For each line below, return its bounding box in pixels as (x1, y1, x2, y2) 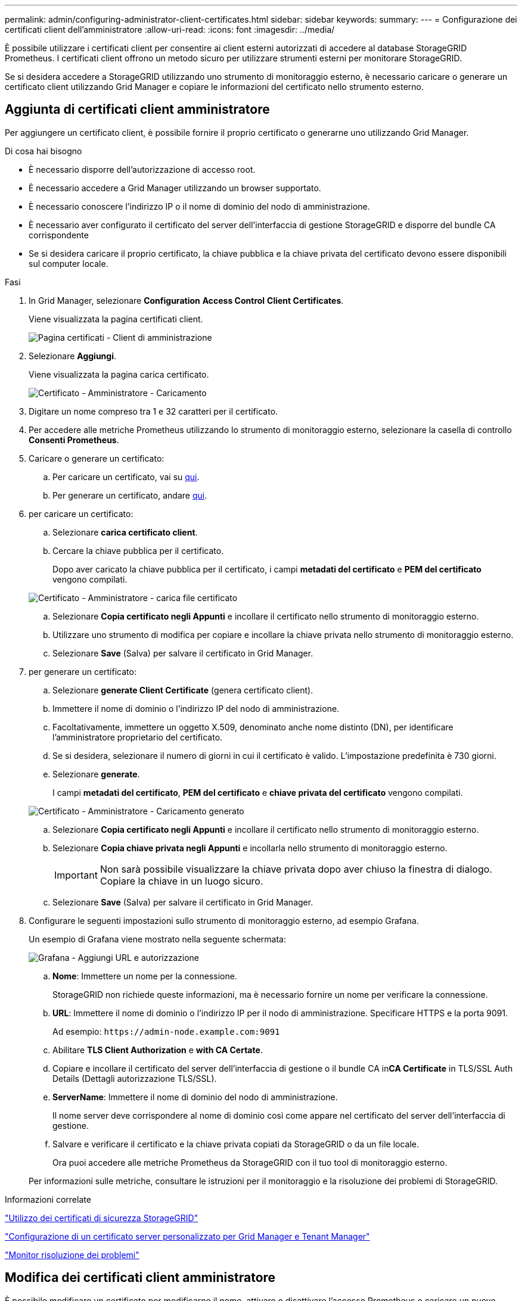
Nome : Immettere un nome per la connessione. (52, 970, 237, 981)
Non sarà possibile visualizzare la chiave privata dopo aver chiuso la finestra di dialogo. (100, 863, 492, 875)
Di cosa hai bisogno (5, 145, 82, 156)
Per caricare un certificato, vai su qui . (52, 471, 200, 482)
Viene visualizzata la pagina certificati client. (29, 313, 203, 324)
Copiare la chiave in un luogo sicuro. (100, 874, 263, 887)
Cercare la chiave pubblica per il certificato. (52, 545, 224, 556)
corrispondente (29, 229, 89, 240)
